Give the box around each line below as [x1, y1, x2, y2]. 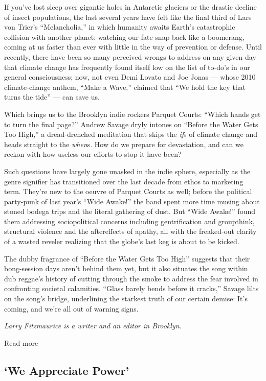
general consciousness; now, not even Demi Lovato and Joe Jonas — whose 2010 [4, 72, 256, 82]
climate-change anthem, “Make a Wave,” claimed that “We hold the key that [4, 81, 246, 92]
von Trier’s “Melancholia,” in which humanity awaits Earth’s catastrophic [4, 21, 235, 32]
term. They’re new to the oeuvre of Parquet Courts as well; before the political [4, 186, 252, 197]
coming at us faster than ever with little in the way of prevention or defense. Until [4, 41, 262, 52]
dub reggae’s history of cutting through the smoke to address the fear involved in [4, 273, 258, 283]
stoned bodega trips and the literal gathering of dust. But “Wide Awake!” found [4, 206, 255, 217]
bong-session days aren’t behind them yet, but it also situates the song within [4, 263, 248, 274]
